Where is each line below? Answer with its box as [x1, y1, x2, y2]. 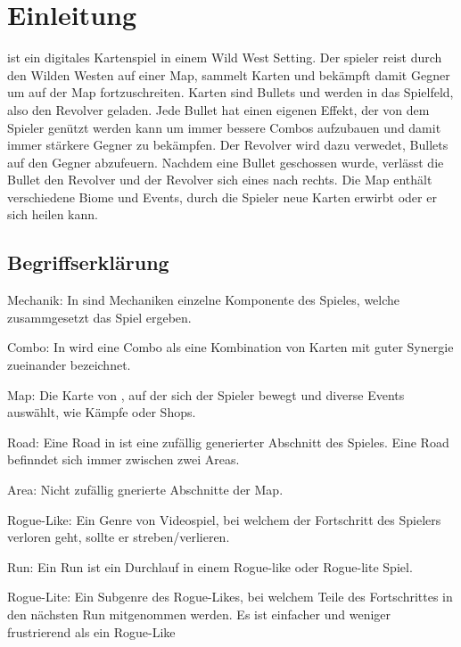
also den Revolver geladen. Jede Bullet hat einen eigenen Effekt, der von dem [7, 100, 430, 119]
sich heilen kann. [7, 205, 98, 224]
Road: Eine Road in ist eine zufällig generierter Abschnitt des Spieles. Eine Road [7, 432, 449, 451]
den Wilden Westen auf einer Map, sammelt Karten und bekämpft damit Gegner [7, 65, 450, 84]
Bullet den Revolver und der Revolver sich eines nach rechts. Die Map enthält [7, 170, 432, 189]
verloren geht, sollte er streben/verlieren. [7, 528, 230, 546]
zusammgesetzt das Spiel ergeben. [7, 307, 192, 326]
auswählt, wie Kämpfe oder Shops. [7, 403, 196, 422]
